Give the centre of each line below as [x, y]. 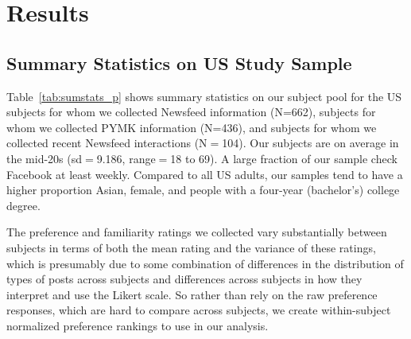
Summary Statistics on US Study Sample [179, 62]
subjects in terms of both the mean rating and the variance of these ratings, [191, 247]
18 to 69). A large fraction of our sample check [284, 158]
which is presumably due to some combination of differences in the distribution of [205, 263]
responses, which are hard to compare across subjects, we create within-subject [199, 310]
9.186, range [126, 158]
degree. [23, 205]
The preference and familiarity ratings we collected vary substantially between [197, 232]
